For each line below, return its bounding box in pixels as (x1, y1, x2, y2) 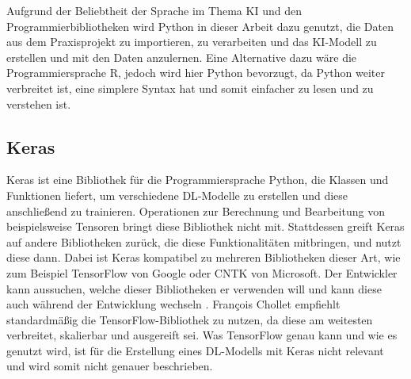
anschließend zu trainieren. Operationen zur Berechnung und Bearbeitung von (6, 202, 385, 219)
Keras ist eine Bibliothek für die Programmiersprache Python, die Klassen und (6, 171, 389, 188)
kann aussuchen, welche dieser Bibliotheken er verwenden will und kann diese (6, 280, 382, 297)
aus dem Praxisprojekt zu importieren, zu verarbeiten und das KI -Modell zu (6, 33, 377, 50)
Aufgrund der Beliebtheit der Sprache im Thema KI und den (6, 2, 302, 18)
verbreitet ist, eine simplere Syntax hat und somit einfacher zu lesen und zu (6, 79, 374, 96)
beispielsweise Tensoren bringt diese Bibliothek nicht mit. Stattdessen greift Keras (6, 218, 405, 235)
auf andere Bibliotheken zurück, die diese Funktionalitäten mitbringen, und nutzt (6, 233, 401, 250)
